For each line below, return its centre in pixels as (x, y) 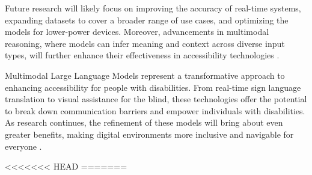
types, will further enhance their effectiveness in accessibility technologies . (142, 55)
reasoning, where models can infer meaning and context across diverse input (145, 43)
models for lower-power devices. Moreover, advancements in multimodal (137, 32)
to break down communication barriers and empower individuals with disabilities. (155, 110)
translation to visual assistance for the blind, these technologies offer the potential (156, 99)
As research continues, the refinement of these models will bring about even (144, 122)
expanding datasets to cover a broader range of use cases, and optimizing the (147, 20)
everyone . (23, 146)
